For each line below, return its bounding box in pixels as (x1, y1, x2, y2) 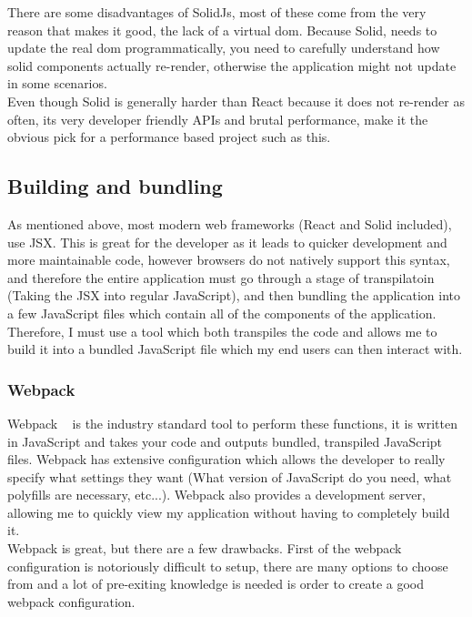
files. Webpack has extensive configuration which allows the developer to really (7, 450, 446, 469)
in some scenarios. (7, 74, 107, 93)
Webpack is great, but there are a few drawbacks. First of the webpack (7, 539, 402, 558)
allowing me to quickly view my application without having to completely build (7, 502, 450, 521)
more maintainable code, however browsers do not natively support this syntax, (7, 250, 450, 269)
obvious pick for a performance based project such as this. (7, 127, 331, 147)
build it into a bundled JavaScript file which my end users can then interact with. (7, 339, 463, 359)
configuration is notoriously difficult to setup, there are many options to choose (7, 556, 448, 575)
